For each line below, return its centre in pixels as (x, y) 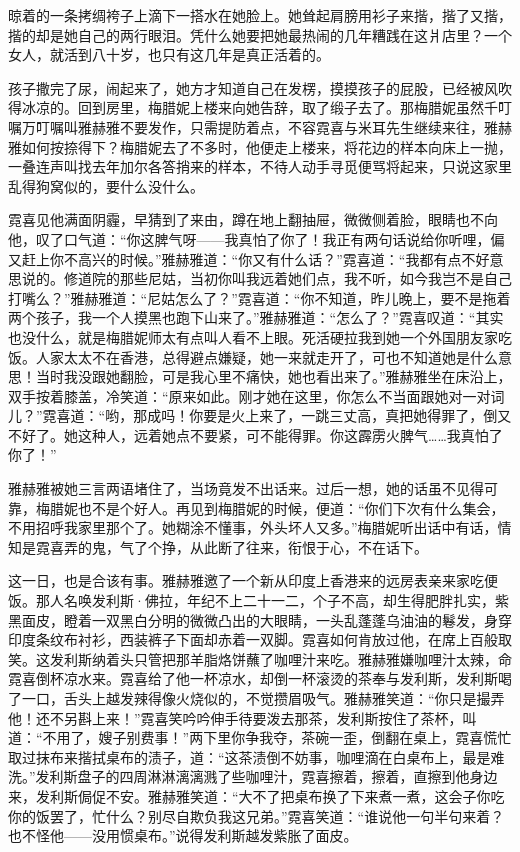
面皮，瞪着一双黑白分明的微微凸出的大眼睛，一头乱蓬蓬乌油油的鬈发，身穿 (266, 619)
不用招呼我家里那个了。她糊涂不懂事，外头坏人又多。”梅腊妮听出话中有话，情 (260, 527)
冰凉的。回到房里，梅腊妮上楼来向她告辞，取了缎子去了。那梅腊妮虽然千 (259, 107)
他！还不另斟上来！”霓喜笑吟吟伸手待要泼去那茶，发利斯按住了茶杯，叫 (242, 717)
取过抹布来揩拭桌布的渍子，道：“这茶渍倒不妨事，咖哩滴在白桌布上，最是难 (256, 756)
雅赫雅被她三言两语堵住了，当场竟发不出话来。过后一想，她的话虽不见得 (246, 488)
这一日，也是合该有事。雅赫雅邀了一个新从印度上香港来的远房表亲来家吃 (246, 580)
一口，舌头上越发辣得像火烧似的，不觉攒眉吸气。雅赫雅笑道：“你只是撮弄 (263, 698)
